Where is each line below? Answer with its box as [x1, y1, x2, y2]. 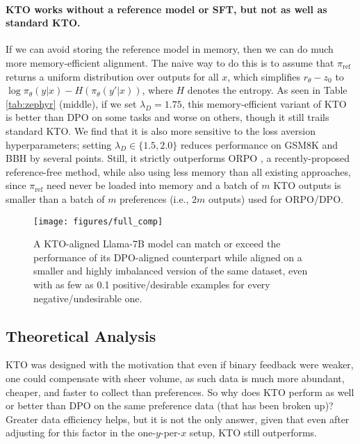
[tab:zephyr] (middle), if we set [6, 96, 137, 110]
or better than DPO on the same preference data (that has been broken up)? [6, 398, 334, 413]
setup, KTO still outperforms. [189, 425, 317, 440]
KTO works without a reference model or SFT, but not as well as [6, 1, 327, 16]
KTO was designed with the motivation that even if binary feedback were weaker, [6, 357, 354, 372]
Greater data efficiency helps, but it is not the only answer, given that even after [6, 411, 350, 426]
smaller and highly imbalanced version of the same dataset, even [33, 263, 308, 278]
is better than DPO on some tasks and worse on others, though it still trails [6, 110, 329, 124]
